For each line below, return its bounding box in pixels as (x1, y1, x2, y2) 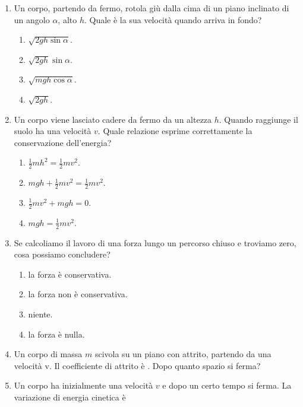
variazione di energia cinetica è (14, 391, 126, 403)
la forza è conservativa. (28, 268, 112, 280)
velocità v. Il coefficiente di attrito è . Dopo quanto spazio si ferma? (14, 359, 261, 371)
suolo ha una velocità (14, 125, 91, 137)
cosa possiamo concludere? (14, 248, 111, 260)
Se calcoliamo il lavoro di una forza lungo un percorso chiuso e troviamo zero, (14, 236, 296, 249)
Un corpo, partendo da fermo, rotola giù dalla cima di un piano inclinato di (14, 2, 289, 14)
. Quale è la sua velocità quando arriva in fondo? (84, 13, 262, 26)
